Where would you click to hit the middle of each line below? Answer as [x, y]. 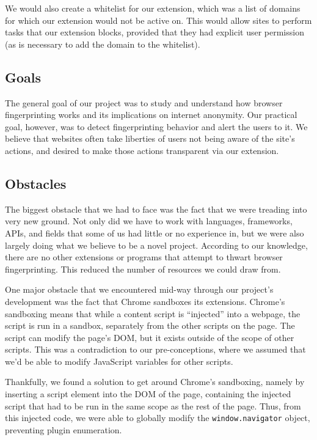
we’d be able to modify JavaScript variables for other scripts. [119, 361]
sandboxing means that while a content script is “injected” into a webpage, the [153, 313]
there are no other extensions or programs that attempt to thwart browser [144, 257]
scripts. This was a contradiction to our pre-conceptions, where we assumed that [155, 349]
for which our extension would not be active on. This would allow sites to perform [158, 20]
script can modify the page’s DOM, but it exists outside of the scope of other [150, 337]
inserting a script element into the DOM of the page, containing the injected [148, 394]
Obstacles [36, 183]
